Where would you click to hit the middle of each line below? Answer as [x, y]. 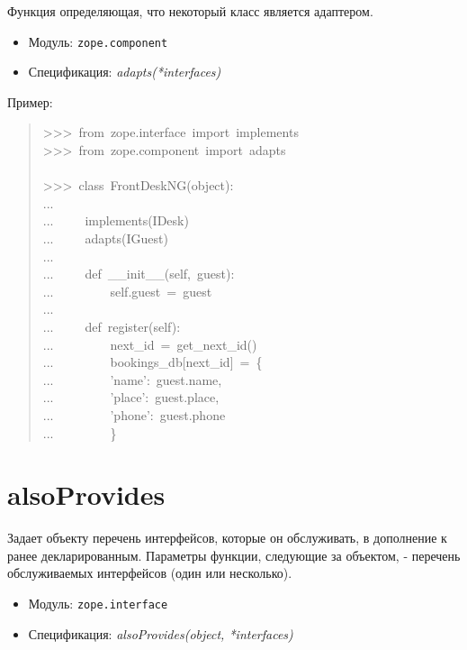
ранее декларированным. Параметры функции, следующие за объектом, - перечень [234, 555]
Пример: [30, 101]
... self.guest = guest [127, 291]
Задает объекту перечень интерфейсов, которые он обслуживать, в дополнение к [227, 538]
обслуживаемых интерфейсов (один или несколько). [150, 573]
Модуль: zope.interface [98, 604]
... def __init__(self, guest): [139, 274]
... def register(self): [112, 326]
